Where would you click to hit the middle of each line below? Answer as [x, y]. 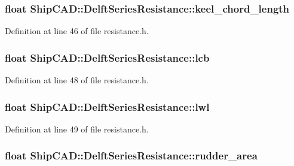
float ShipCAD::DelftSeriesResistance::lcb [107, 57]
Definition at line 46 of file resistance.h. [77, 31]
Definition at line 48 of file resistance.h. [77, 80]
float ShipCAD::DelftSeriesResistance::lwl [107, 106]
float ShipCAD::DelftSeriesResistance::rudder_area [131, 156]
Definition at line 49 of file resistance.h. [77, 129]
